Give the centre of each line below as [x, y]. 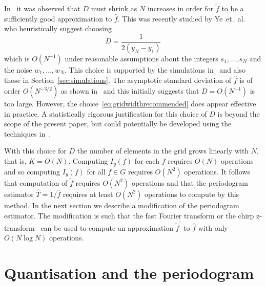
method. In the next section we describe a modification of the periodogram [122, 205]
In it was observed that [42, 8]
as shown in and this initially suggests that [130, 91]
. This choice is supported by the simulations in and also [155, 69]
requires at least [88, 194]
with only [213, 227]
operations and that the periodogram [190, 182]
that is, [15, 161]
